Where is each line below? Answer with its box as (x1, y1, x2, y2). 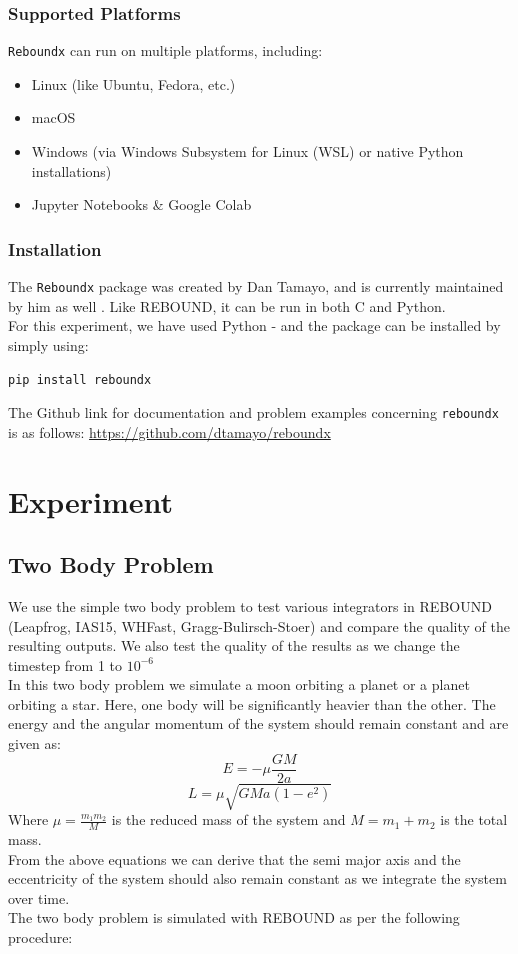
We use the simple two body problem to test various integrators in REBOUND (8, 595, 492, 616)
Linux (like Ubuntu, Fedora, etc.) (31, 73, 236, 94)
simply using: (8, 334, 89, 355)
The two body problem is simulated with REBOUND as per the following (8, 907, 460, 928)
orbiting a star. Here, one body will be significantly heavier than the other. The (8, 693, 496, 714)
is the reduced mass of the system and (111, 809, 346, 830)
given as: (8, 733, 61, 754)
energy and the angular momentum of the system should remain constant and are (8, 713, 509, 734)
